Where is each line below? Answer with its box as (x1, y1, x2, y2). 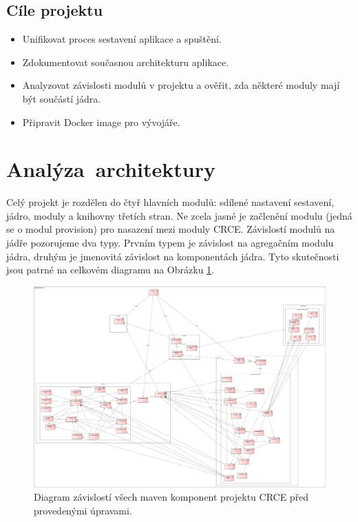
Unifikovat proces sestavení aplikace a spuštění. (22, 32, 222, 46)
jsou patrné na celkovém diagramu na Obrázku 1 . (6, 262, 214, 277)
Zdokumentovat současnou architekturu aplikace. (22, 54, 229, 69)
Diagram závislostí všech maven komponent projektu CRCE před (34, 490, 309, 504)
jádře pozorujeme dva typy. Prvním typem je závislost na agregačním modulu (6, 236, 334, 250)
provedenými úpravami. (34, 503, 132, 517)
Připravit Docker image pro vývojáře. (22, 114, 180, 129)
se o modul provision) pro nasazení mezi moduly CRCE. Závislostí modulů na (6, 222, 335, 236)
